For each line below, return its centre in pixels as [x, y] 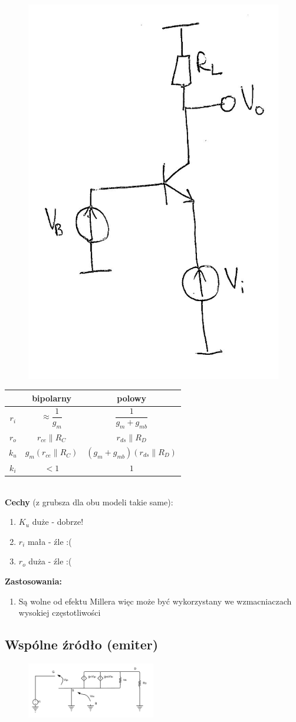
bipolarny [52, 398]
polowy [131, 398]
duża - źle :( [50, 561]
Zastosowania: [34, 581]
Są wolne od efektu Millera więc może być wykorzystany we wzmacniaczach [155, 601]
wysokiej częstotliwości [60, 612]
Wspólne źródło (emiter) [82, 644]
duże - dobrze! [58, 522]
